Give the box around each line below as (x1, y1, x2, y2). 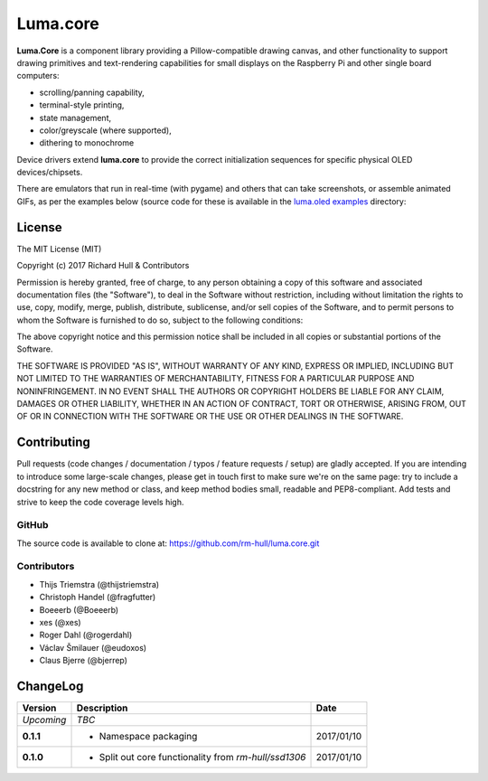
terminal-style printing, (39, 99, 125, 110)
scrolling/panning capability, (39, 87, 145, 98)
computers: (16, 71, 60, 81)
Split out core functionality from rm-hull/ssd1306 (99, 751, 306, 764)
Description (76, 701, 128, 714)
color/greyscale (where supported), (39, 125, 172, 136)
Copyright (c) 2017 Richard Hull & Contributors (16, 260, 190, 271)
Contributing (16, 435, 90, 450)
